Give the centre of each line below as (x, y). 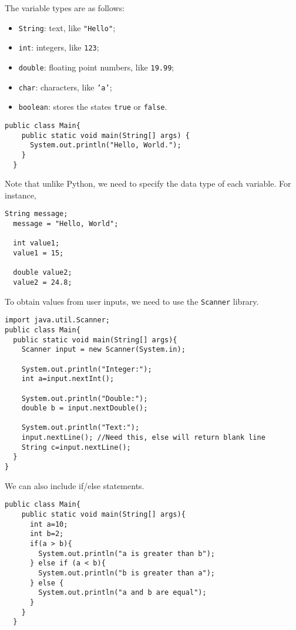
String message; (36, 214)
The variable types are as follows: (65, 8)
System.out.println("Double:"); (85, 398)
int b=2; (47, 534)
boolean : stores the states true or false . (93, 107)
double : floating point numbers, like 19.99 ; (96, 67)
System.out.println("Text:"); (80, 428)
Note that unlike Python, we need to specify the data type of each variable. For (148, 183)
